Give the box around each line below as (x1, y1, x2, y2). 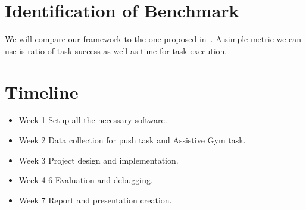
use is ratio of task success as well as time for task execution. (5, 44, 227, 57)
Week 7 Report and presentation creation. (18, 193, 172, 206)
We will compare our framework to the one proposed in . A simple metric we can (5, 33, 302, 45)
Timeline (5, 79, 79, 104)
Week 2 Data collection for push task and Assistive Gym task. (18, 134, 246, 146)
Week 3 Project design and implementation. (18, 153, 179, 166)
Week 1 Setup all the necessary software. (18, 114, 167, 126)
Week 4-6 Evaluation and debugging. (18, 174, 153, 186)
